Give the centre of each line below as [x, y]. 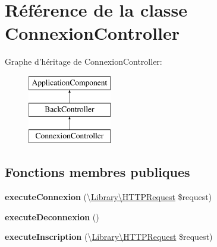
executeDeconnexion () [52, 216]
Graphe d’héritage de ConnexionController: [84, 61]
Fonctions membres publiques [98, 172]
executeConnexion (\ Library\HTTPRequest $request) [108, 197]
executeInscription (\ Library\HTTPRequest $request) [109, 237]
